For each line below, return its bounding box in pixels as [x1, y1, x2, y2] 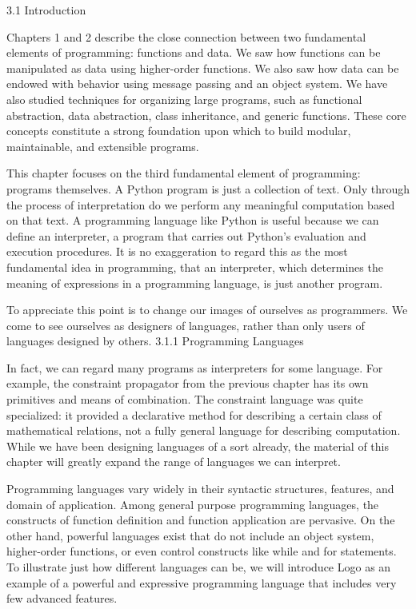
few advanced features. [6, 590, 118, 607]
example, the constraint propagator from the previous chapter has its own [6, 375, 369, 392]
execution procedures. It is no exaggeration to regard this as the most [6, 243, 348, 260]
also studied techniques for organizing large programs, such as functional [6, 90, 362, 107]
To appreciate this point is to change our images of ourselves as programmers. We [6, 301, 408, 318]
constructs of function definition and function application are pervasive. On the [6, 511, 395, 528]
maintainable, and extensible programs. [6, 137, 199, 154]
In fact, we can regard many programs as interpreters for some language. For [6, 359, 383, 376]
